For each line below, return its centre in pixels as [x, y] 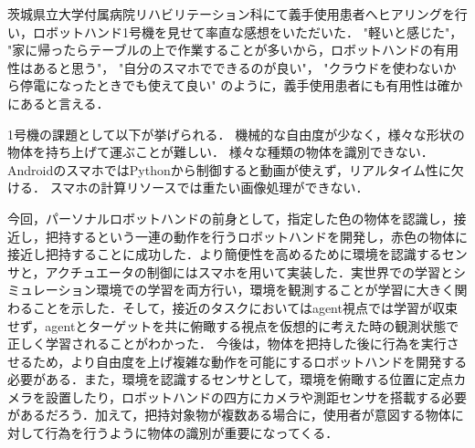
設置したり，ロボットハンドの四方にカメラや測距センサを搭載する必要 [256, 396]
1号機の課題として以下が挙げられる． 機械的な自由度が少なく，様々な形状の [236, 134]
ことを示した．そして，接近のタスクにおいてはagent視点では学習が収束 [245, 307]
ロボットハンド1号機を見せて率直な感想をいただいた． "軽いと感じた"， [248, 31]
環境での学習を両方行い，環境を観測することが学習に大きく [275, 290]
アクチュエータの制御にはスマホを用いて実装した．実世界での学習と [249, 271]
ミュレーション [52, 290]
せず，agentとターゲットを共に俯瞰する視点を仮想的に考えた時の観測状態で [233, 325]
